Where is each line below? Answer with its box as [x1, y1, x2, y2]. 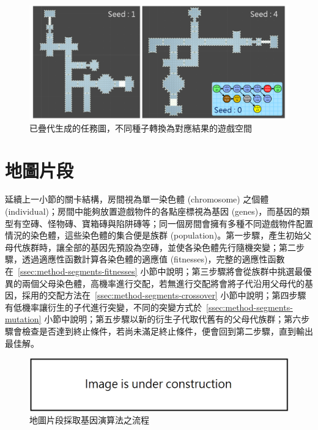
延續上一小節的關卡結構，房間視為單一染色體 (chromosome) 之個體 [5, 193, 269, 206]
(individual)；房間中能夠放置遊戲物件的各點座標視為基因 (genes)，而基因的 [5, 205, 301, 218]
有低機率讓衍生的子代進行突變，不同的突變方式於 [5, 300, 202, 313]
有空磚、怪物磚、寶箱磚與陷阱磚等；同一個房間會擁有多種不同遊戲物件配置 [13, 217, 313, 229]
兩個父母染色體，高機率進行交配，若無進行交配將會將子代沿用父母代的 [21, 276, 305, 289]
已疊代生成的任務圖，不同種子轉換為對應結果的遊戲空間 [29, 121, 252, 134]
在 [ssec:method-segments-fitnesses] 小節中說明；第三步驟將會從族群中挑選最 [5, 265, 303, 278]
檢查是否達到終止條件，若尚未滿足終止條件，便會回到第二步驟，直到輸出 [21, 325, 313, 337]
